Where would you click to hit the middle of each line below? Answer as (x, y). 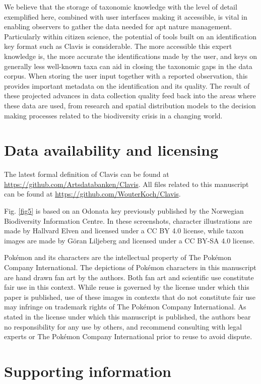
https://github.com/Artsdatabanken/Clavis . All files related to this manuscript (126, 184)
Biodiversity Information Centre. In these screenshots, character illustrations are (128, 220)
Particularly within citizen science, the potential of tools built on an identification (130, 36)
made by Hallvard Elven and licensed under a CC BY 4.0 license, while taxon (124, 231)
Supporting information (88, 371)
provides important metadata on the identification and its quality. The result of (127, 85)
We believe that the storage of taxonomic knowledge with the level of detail (121, 7)
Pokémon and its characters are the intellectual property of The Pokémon (118, 257)
